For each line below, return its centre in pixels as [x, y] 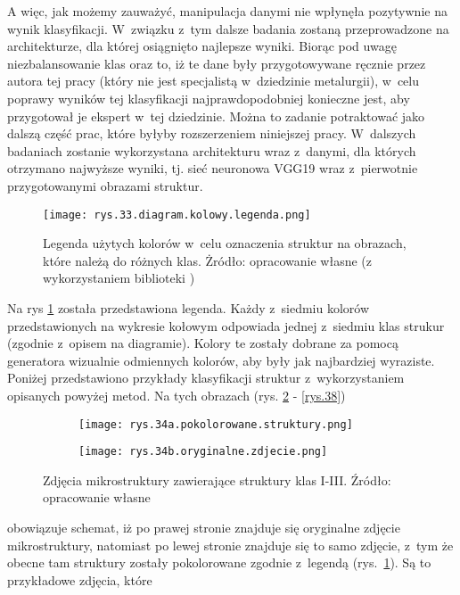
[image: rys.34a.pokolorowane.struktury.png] [216, 424]
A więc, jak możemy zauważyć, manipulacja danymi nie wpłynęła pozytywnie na [227, 11]
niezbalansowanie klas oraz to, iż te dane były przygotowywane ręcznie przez [217, 63]
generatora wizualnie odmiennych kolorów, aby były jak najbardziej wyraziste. [221, 360]
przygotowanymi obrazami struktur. [105, 185]
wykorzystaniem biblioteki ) [119, 278]
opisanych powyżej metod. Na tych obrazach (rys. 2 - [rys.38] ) [177, 395]
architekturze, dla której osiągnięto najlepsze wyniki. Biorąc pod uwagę [202, 46]
